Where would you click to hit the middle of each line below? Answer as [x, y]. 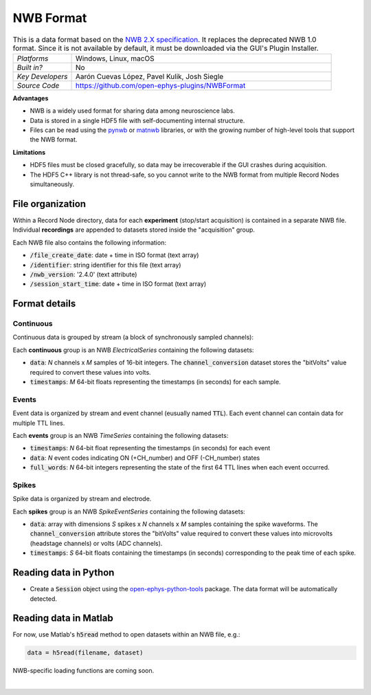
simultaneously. [52, 184]
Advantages [31, 98]
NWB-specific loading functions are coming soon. [83, 671]
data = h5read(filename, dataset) [85, 653]
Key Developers [42, 76]
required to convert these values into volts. [90, 372]
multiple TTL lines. [39, 423]
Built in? [30, 67]
